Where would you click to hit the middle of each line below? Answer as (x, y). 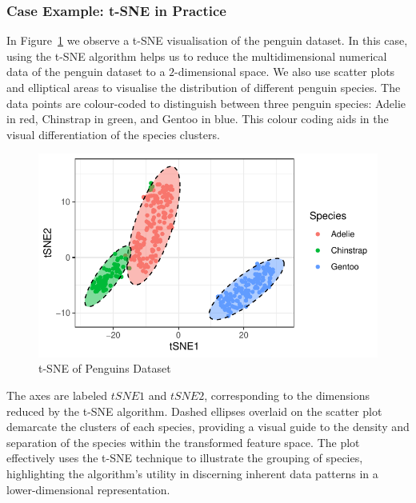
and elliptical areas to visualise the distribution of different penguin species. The (204, 87)
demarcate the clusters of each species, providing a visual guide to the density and (208, 427)
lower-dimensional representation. (88, 489)
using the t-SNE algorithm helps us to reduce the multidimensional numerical (197, 56)
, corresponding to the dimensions (287, 395)
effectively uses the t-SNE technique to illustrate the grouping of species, (185, 458)
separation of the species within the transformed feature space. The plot (183, 442)
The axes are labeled (57, 395)
